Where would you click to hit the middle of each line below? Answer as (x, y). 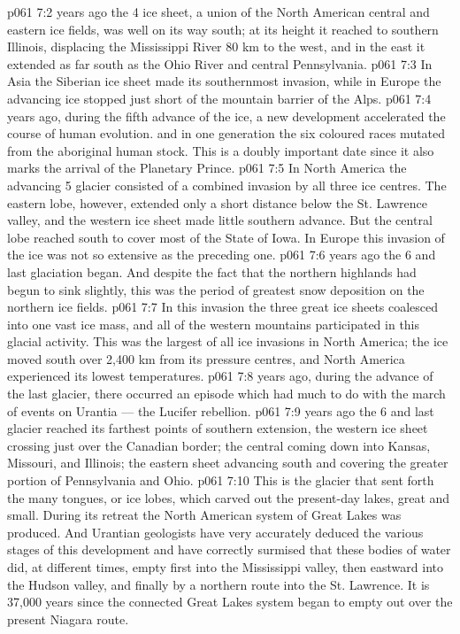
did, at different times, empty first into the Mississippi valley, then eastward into (225, 567)
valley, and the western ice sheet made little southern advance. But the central (220, 220)
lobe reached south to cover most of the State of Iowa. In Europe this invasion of (226, 237)
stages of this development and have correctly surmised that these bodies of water (229, 549)
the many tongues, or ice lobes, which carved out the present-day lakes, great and (229, 497)
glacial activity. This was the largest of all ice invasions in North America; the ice (228, 341)
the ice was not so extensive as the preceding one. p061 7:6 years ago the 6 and (222, 255)
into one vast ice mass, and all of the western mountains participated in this (214, 324)
